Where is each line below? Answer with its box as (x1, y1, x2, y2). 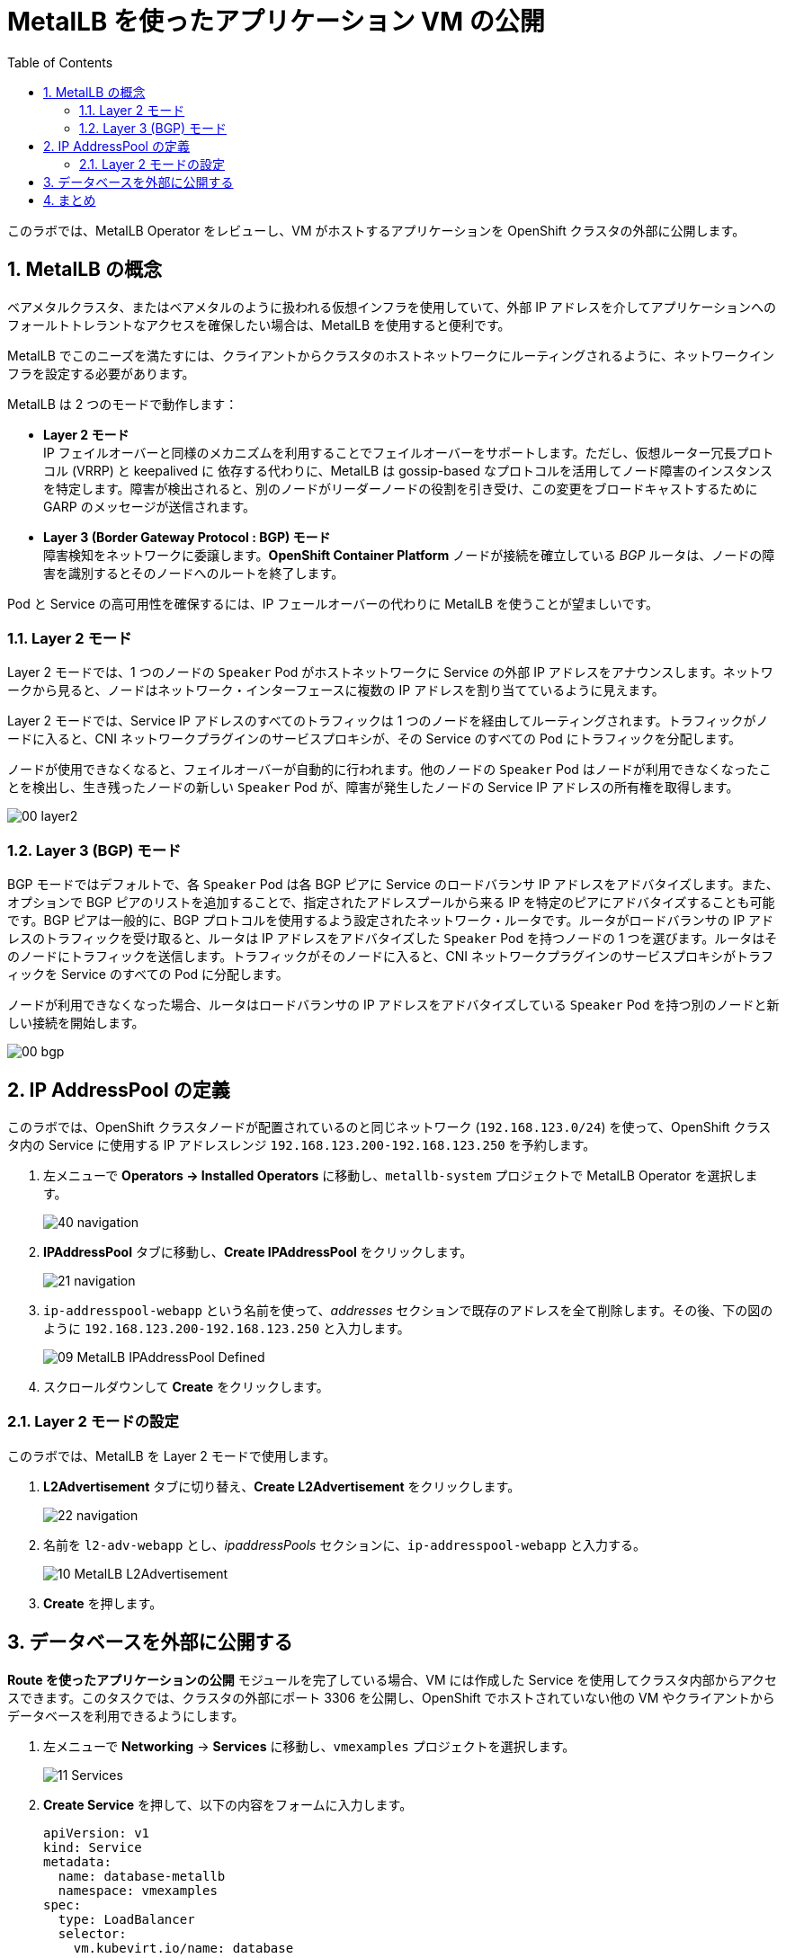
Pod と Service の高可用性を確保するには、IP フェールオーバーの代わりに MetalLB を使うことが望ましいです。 (7, 595, 659, 611)
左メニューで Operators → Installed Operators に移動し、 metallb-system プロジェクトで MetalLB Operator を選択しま (43, 1167, 758, 1183)
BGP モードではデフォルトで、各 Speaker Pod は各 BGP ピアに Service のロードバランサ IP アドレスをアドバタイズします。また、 (7, 877, 779, 893)
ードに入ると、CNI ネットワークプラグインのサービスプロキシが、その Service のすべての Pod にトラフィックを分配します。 (7, 731, 742, 747)
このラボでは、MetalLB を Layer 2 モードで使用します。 (7, 1447, 336, 1464)
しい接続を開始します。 (7, 1015, 145, 1031)
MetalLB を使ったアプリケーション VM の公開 (7, 6, 545, 37)
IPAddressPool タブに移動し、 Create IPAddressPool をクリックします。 (43, 1243, 473, 1259)
